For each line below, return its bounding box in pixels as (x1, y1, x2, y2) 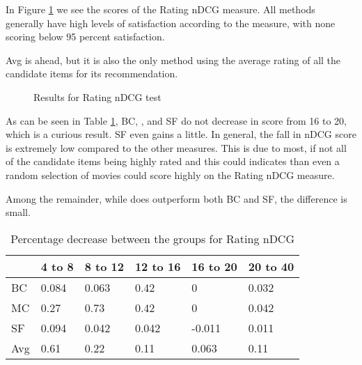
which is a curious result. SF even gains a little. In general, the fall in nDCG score (6, 127, 356, 141)
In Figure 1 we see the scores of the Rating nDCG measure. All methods (6, 2, 315, 16)
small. (6, 205, 31, 219)
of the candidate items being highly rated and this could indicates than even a (6, 154, 340, 169)
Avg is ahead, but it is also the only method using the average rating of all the (6, 52, 341, 67)
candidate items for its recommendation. (6, 66, 178, 81)
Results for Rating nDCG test (33, 89, 162, 104)
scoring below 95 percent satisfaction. (6, 29, 165, 44)
